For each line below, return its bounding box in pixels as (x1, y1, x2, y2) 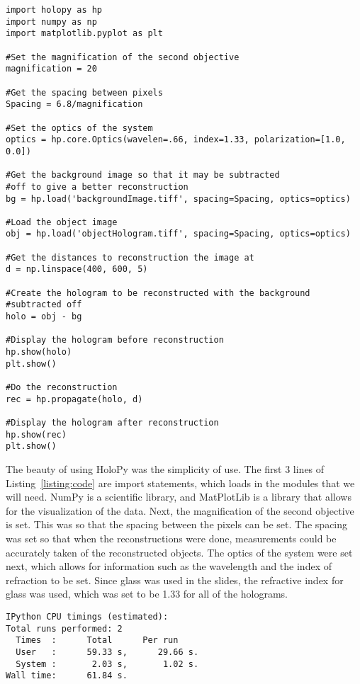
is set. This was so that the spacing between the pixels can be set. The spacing (6, 517, 348, 532)
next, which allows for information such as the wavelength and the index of (6, 559, 332, 574)
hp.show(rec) (6, 429, 67, 440)
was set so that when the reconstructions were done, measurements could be (6, 530, 337, 545)
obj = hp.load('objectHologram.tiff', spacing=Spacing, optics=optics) (6, 229, 351, 239)
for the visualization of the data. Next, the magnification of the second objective (6, 503, 354, 518)
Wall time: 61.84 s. (6, 671, 128, 681)
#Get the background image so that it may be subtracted (6, 170, 280, 181)
